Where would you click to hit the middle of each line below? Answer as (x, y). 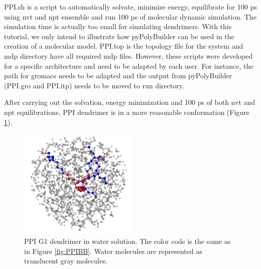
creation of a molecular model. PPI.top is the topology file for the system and (124, 46)
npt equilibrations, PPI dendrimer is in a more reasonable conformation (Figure (127, 112)
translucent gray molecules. (66, 261)
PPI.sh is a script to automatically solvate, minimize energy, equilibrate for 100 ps (130, 7)
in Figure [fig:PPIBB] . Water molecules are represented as (113, 251)
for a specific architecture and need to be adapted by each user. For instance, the (129, 65)
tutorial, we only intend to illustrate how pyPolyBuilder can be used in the (119, 36)
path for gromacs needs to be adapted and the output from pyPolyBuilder (118, 76)
